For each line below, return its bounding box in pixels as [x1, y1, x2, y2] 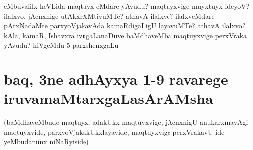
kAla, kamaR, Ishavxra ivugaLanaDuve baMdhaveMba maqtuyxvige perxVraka [4, 30, 247, 40]
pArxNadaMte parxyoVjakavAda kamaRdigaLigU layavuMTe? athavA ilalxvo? [4, 20, 246, 31]
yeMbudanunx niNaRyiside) [4, 136, 89, 147]
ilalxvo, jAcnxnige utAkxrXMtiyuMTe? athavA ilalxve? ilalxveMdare [4, 10, 215, 21]
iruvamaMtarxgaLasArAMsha [4, 88, 213, 108]
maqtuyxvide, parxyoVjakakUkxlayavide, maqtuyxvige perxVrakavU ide [4, 126, 225, 137]
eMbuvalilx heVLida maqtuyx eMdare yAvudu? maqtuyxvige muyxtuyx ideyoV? [4, 1, 250, 11]
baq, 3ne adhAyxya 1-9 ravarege [4, 69, 228, 89]
